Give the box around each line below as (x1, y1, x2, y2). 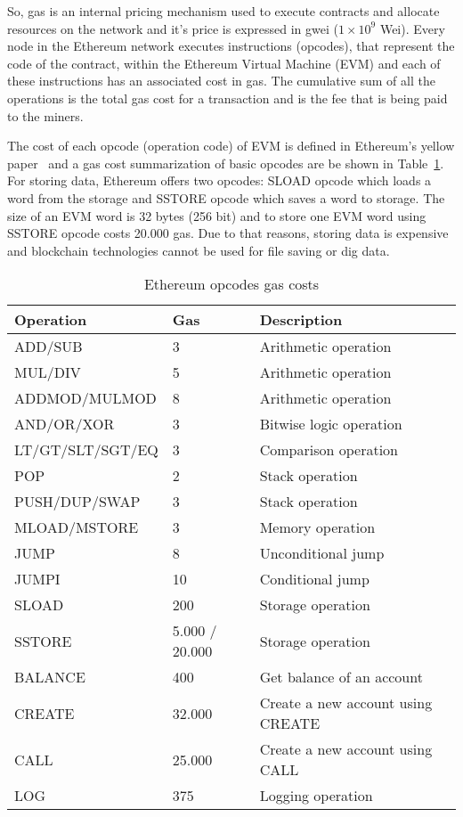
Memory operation (259, 517, 376, 538)
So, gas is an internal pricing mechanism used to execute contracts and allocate (7, 2, 440, 20)
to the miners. (7, 106, 84, 125)
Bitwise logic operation (259, 413, 402, 435)
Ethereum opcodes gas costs (143, 274, 320, 295)
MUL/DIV (14, 362, 81, 383)
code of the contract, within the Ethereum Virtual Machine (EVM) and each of (7, 53, 441, 72)
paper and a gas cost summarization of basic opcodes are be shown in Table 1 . (7, 153, 444, 172)
